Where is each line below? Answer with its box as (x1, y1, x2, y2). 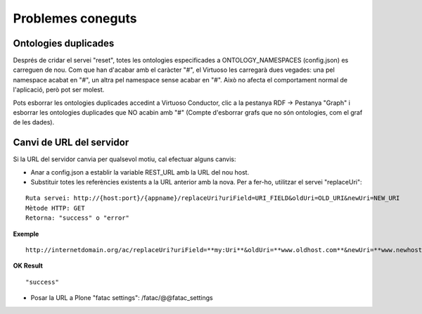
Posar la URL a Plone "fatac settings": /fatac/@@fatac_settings (30, 294, 214, 302)
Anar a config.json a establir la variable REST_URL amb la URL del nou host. (30, 168, 250, 176)
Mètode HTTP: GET (25, 204, 85, 212)
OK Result (13, 261, 44, 270)
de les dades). (13, 118, 55, 127)
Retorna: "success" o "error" (25, 214, 130, 222)
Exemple (13, 230, 39, 238)
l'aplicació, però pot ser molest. (13, 85, 105, 94)
